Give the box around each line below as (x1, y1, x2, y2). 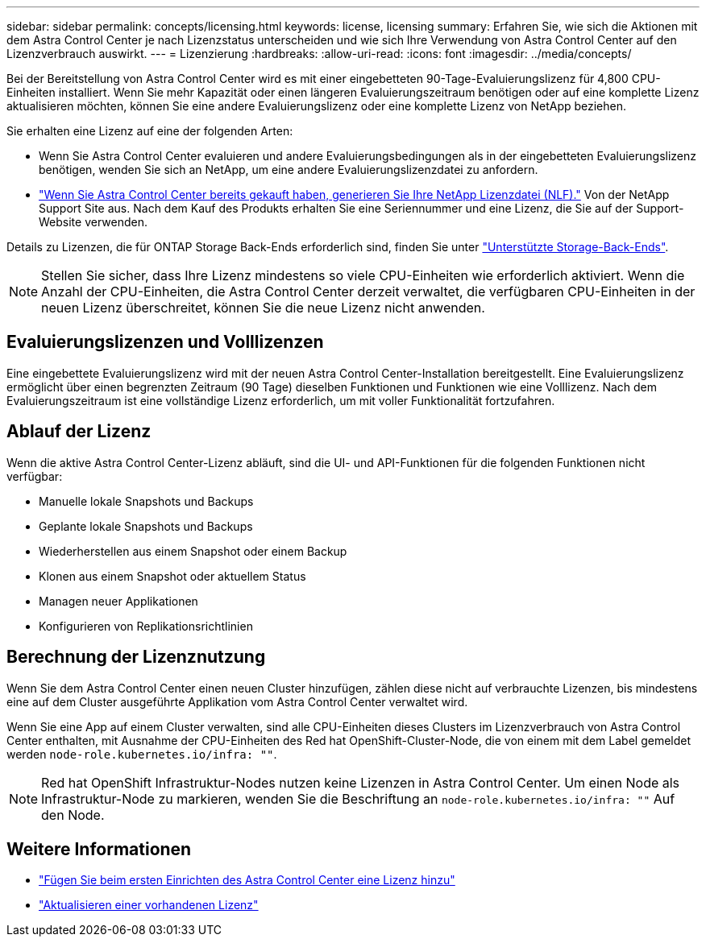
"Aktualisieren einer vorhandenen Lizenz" (39, 898, 259, 912)
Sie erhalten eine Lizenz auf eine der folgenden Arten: (6, 124, 293, 138)
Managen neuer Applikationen (39, 594, 198, 608)
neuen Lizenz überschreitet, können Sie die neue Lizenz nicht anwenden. (41, 300, 485, 316)
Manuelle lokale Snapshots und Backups (39, 494, 254, 508)
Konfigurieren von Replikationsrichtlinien (39, 618, 253, 633)
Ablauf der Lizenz (6, 421, 152, 442)
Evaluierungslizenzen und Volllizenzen (6, 332, 324, 353)
